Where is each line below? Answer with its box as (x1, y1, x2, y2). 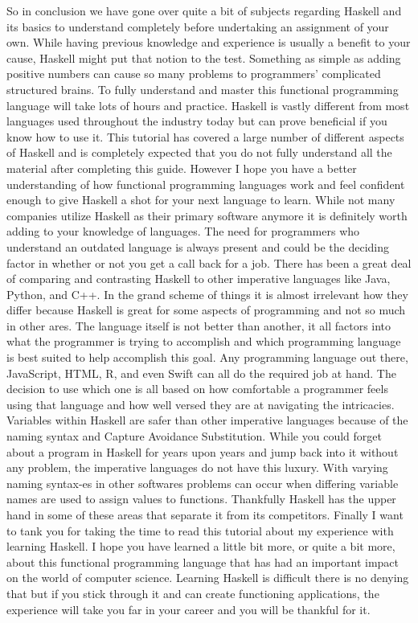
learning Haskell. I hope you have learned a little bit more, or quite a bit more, (6, 538, 395, 555)
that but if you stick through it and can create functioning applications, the (6, 584, 379, 601)
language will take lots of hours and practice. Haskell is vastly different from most (6, 96, 410, 113)
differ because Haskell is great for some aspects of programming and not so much (6, 301, 406, 318)
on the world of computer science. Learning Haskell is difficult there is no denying (6, 569, 409, 586)
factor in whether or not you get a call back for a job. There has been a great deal (6, 254, 412, 271)
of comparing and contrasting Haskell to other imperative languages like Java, (6, 270, 391, 287)
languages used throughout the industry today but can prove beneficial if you (6, 113, 387, 129)
